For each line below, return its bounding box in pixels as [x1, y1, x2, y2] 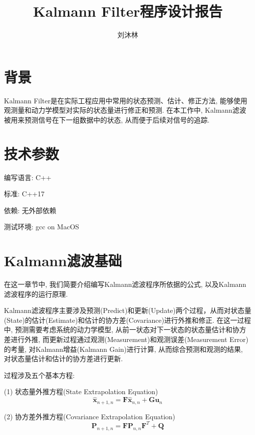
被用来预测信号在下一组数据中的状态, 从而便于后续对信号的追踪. [4, 114, 210, 124]
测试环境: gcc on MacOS [4, 221, 79, 232]
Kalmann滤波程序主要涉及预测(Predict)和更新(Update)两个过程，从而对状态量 [4, 305, 252, 315]
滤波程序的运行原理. [4, 288, 68, 299]
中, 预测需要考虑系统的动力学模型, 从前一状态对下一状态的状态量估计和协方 [4, 324, 247, 335]
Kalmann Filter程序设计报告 [33, 1, 223, 21]
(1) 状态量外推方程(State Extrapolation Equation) [4, 386, 158, 397]
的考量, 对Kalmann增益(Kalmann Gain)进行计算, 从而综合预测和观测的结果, [4, 343, 243, 354]
